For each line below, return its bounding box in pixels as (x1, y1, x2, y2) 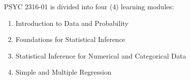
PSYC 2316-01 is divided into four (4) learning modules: (4, 1, 174, 11)
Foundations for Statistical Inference (15, 34, 126, 44)
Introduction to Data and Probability (15, 18, 128, 28)
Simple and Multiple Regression (15, 67, 112, 77)
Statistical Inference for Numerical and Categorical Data (15, 50, 186, 60)
